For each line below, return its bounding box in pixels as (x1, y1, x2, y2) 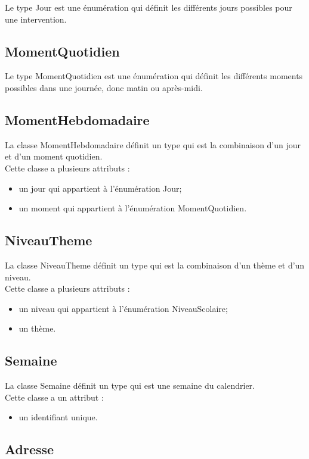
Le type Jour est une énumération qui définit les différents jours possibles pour (5, 1, 292, 13)
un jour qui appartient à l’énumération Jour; (18, 182, 182, 194)
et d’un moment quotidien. (5, 150, 103, 163)
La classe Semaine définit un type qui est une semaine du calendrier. (5, 379, 255, 392)
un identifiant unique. (18, 411, 98, 423)
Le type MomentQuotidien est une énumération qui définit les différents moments (5, 70, 303, 82)
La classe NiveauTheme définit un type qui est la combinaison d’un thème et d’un (5, 258, 305, 271)
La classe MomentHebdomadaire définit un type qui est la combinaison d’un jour (5, 138, 301, 151)
